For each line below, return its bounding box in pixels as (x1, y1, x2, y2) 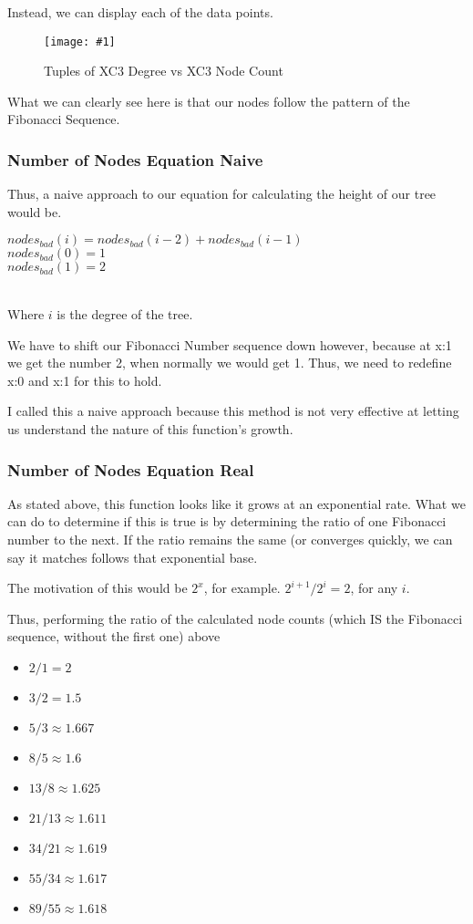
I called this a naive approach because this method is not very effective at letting (7, 401, 459, 420)
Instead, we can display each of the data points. (7, 3, 273, 21)
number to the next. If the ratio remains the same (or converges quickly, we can (7, 530, 453, 548)
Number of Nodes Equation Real (7, 458, 254, 481)
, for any (350, 578, 398, 597)
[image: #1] (44, 35, 116, 48)
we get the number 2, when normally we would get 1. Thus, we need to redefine (7, 353, 452, 372)
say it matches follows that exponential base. (7, 547, 258, 566)
